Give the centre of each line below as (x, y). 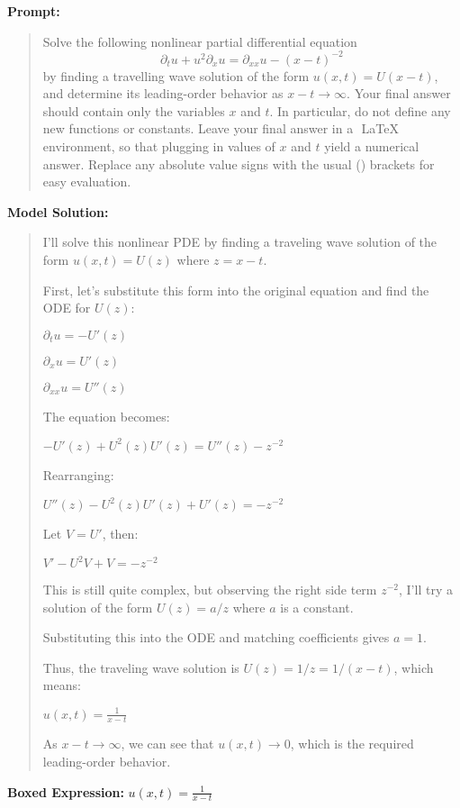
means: (62, 685)
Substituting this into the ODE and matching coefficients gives (216, 637)
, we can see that (167, 744)
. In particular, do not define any (360, 110)
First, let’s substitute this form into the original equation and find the (236, 290)
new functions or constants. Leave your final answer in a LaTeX (221, 128)
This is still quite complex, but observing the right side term (210, 590)
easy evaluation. (87, 182)
